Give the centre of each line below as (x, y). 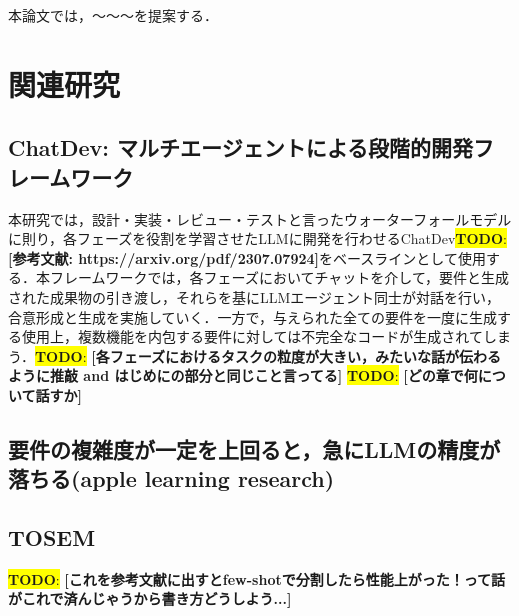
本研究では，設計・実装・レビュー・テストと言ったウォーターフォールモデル (260, 218)
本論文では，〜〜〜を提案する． (113, 15)
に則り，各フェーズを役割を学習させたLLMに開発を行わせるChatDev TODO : (257, 238)
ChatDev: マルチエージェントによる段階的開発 (241, 147)
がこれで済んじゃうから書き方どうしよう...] (150, 598)
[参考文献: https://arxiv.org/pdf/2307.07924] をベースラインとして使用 (247, 257)
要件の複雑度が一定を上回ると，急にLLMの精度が (254, 448)
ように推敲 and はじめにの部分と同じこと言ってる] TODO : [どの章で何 (243, 375)
